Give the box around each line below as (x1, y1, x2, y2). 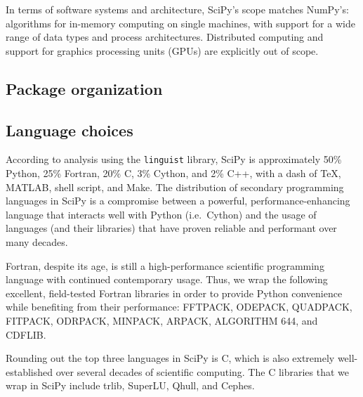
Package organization (6, 77, 163, 99)
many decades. (6, 234, 68, 249)
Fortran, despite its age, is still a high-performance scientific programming (6, 258, 324, 273)
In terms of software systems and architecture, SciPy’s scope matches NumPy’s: (6, 2, 349, 16)
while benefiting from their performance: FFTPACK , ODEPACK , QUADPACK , (6, 299, 352, 314)
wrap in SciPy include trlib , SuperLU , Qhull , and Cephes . (6, 378, 255, 393)
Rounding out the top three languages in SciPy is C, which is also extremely (6, 351, 335, 365)
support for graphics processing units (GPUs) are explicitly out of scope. (6, 43, 319, 58)
